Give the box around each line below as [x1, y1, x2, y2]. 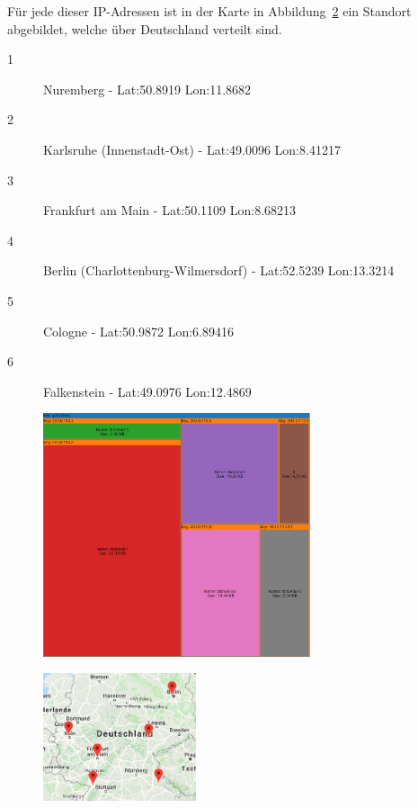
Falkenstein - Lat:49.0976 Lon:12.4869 [43, 382, 252, 400]
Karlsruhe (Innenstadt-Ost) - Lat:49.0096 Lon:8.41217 [43, 139, 341, 158]
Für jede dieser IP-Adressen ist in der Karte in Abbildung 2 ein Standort [7, 2, 412, 20]
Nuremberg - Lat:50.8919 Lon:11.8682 [43, 79, 252, 98]
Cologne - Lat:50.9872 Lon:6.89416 [43, 321, 234, 340]
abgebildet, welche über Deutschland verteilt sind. [7, 19, 282, 38]
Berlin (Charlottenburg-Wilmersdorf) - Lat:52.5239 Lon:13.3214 [43, 261, 395, 280]
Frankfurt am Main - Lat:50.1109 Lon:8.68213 [43, 201, 297, 220]
